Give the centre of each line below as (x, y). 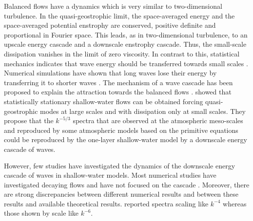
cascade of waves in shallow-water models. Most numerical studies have (110, 175)
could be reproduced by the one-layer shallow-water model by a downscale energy (126, 139)
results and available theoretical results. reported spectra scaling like (106, 203)
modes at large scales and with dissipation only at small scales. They (143, 111)
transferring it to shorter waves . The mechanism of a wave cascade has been (118, 82)
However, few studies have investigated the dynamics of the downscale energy (120, 165)
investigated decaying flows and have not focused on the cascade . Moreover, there (127, 184)
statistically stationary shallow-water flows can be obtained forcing (104, 101)
